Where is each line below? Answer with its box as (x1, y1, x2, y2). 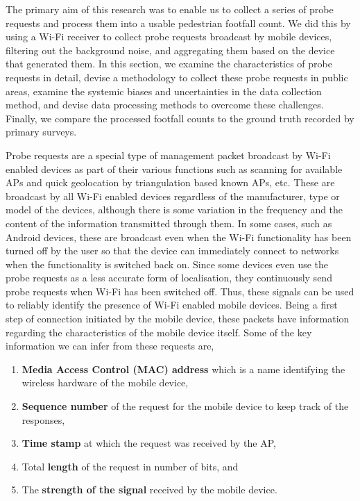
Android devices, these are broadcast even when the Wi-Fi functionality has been (6, 229, 352, 244)
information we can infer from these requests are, (6, 338, 214, 353)
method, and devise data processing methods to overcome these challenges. (6, 97, 324, 112)
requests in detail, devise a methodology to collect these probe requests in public (6, 69, 348, 84)
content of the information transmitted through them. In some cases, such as (6, 215, 332, 230)
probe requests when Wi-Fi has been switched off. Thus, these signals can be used (6, 284, 354, 298)
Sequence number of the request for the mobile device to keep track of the (22, 399, 349, 413)
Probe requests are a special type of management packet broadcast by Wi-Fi (6, 147, 331, 162)
